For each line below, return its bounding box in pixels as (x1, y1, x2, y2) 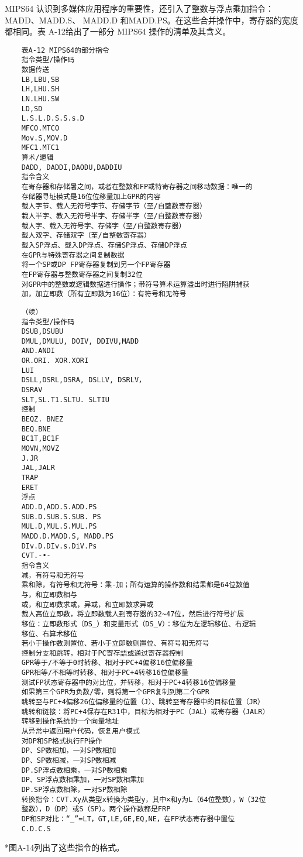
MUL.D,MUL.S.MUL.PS (21, 522, 97, 531)
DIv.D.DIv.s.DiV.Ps (21, 541, 97, 550)
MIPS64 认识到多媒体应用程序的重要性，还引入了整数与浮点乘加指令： (5, 2, 274, 14)
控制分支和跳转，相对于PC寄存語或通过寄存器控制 (21, 649, 183, 657)
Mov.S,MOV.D (21, 133, 68, 142)
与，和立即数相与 (21, 590, 77, 599)
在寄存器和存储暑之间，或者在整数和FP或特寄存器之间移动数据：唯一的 (21, 182, 253, 191)
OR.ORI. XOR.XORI (21, 356, 89, 365)
